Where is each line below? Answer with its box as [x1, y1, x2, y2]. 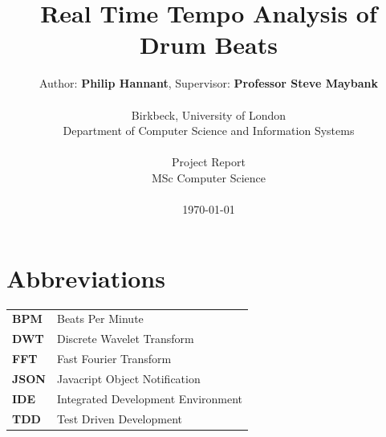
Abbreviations [6, 261, 165, 294]
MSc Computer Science [152, 169, 266, 186]
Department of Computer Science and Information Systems [63, 122, 355, 139]
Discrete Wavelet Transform [56, 330, 194, 347]
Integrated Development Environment [56, 390, 243, 406]
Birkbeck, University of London [131, 106, 286, 123]
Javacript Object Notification [56, 370, 201, 386]
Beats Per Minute [56, 310, 144, 327]
